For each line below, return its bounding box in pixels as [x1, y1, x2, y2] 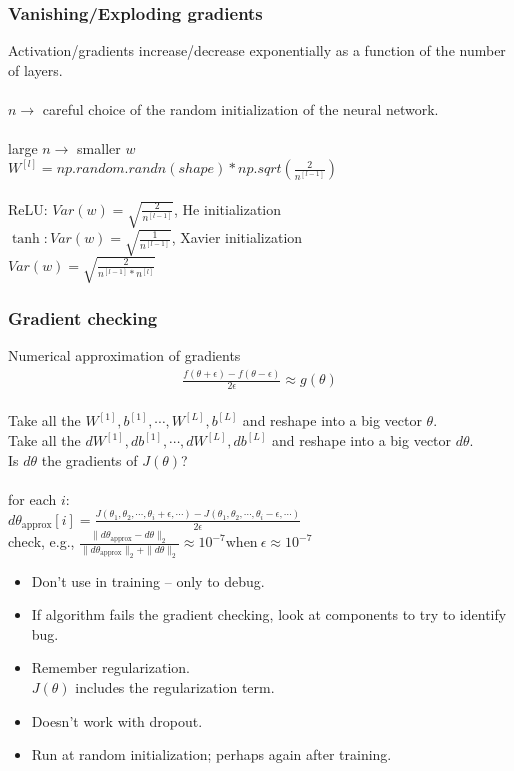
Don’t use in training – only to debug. [31, 570, 265, 591]
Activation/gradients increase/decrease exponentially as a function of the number [8, 40, 506, 61]
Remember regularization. [31, 657, 190, 678]
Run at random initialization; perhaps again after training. [31, 744, 392, 765]
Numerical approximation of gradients [8, 345, 241, 366]
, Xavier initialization [171, 227, 303, 248]
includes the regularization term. [75, 677, 275, 698]
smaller [77, 138, 121, 159]
